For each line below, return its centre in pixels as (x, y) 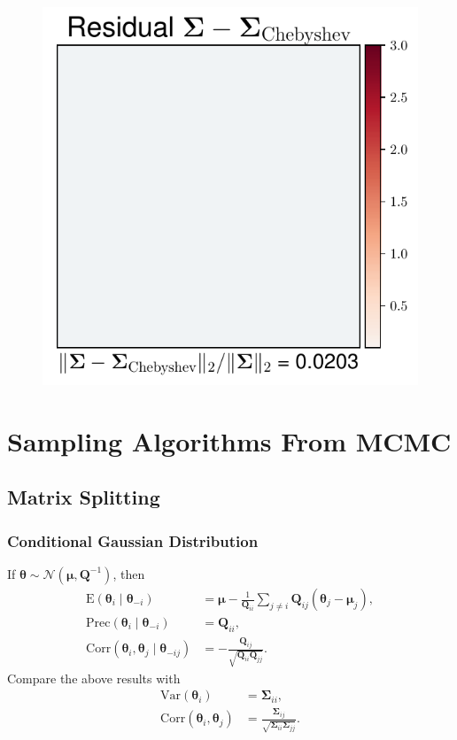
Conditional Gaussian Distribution (133, 540)
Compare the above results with (94, 678)
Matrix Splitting (84, 497)
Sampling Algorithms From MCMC (229, 440)
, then (129, 573)
